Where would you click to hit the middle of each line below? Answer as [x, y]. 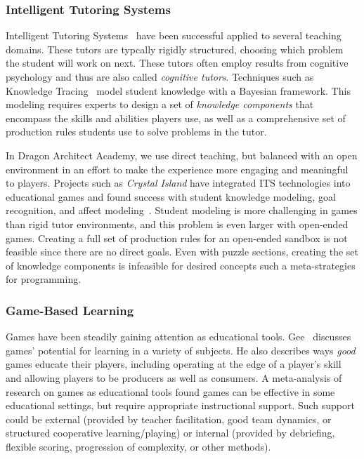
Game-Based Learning [70, 310]
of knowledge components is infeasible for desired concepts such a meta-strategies [181, 265]
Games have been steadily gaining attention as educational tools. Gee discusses [178, 337]
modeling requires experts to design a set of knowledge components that [160, 104]
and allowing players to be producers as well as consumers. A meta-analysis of [174, 377]
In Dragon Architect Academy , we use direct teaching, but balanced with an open [182, 155]
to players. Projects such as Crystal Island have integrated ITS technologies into [178, 183]
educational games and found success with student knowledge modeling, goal [171, 196]
